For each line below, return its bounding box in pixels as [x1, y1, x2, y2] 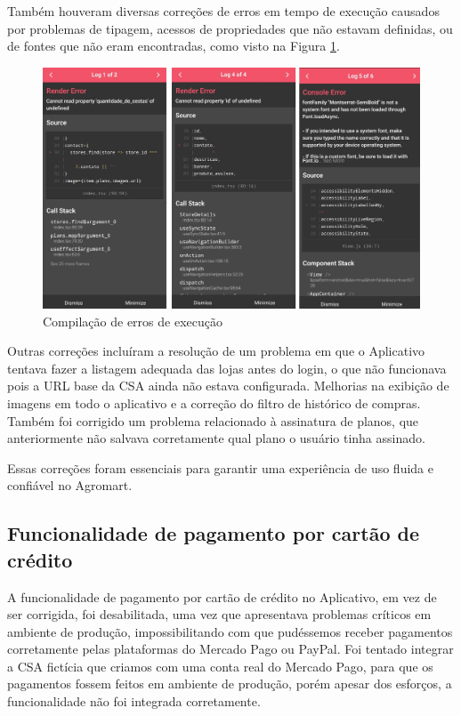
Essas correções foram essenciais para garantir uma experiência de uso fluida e [7, 458, 433, 477]
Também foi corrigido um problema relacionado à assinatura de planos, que [7, 411, 419, 430]
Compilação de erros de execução [43, 311, 222, 330]
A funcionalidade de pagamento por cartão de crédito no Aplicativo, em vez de [7, 587, 437, 606]
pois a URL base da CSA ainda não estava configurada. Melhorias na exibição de [7, 376, 449, 395]
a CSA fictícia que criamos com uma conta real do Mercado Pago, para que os [7, 656, 433, 675]
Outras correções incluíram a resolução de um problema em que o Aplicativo [7, 342, 425, 360]
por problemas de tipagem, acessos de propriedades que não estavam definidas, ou [7, 19, 453, 37]
